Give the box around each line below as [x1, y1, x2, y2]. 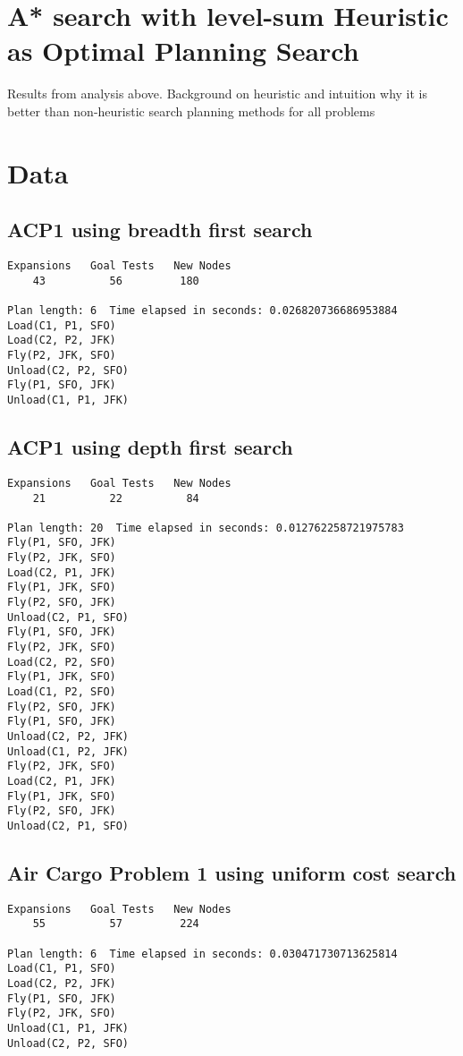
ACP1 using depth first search [7, 433, 293, 461]
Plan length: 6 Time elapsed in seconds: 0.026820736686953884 [7, 304, 398, 318]
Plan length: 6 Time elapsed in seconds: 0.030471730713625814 [7, 947, 398, 960]
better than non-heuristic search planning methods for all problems [7, 101, 375, 120]
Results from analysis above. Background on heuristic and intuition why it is [7, 84, 427, 103]
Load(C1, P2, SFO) [7, 686, 116, 699]
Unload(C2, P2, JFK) [7, 730, 130, 743]
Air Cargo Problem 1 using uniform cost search [7, 858, 457, 886]
